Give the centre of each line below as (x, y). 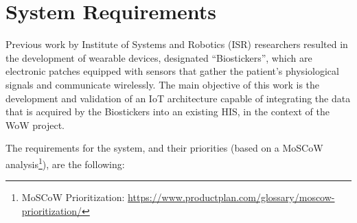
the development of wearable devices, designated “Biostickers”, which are (159, 57)
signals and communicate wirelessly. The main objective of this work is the (163, 84)
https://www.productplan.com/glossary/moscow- (231, 197)
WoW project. (35, 125)
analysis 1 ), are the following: (65, 163)
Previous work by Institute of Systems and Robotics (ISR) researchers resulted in (177, 44)
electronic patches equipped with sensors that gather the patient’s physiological (172, 71)
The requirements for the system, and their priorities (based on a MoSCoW (164, 148)
